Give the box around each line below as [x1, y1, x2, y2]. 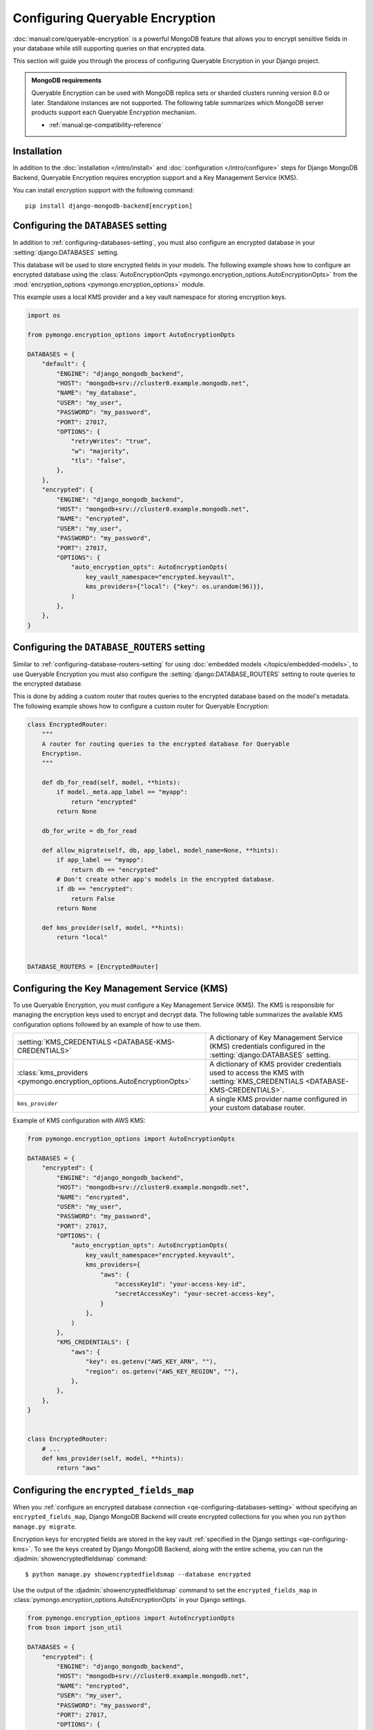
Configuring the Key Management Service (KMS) [12, 983, 228, 994]
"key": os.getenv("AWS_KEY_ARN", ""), [85, 1358, 217, 1366]
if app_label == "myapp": [56, 856, 144, 864]
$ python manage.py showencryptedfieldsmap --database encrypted [25, 1571, 251, 1578]
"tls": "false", [70, 457, 126, 465]
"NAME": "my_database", [56, 389, 137, 397]
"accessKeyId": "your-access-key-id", [114, 1280, 247, 1289]
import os [27, 311, 61, 320]
